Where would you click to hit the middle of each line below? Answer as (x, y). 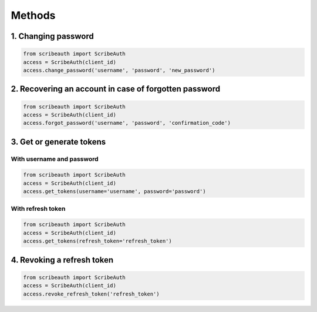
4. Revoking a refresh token (62, 260)
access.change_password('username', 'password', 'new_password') (119, 70)
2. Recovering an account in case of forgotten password (115, 89)
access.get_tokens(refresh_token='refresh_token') (98, 241)
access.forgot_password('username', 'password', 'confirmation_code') (127, 123)
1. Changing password (52, 36)
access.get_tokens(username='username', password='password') (114, 192)
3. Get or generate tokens (58, 142)
